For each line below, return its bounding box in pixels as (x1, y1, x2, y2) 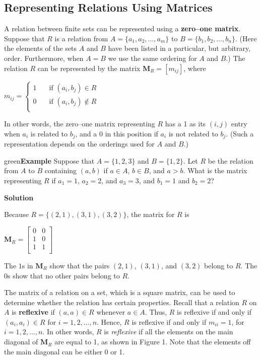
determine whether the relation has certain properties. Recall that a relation (4, 297, 239, 307)
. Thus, (145, 307, 167, 317)
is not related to (168, 128, 218, 138)
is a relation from (54, 33, 108, 43)
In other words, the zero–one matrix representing (4, 118, 155, 129)
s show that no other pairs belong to (8, 270, 120, 280)
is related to (30, 128, 68, 138)
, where (183, 62, 206, 73)
